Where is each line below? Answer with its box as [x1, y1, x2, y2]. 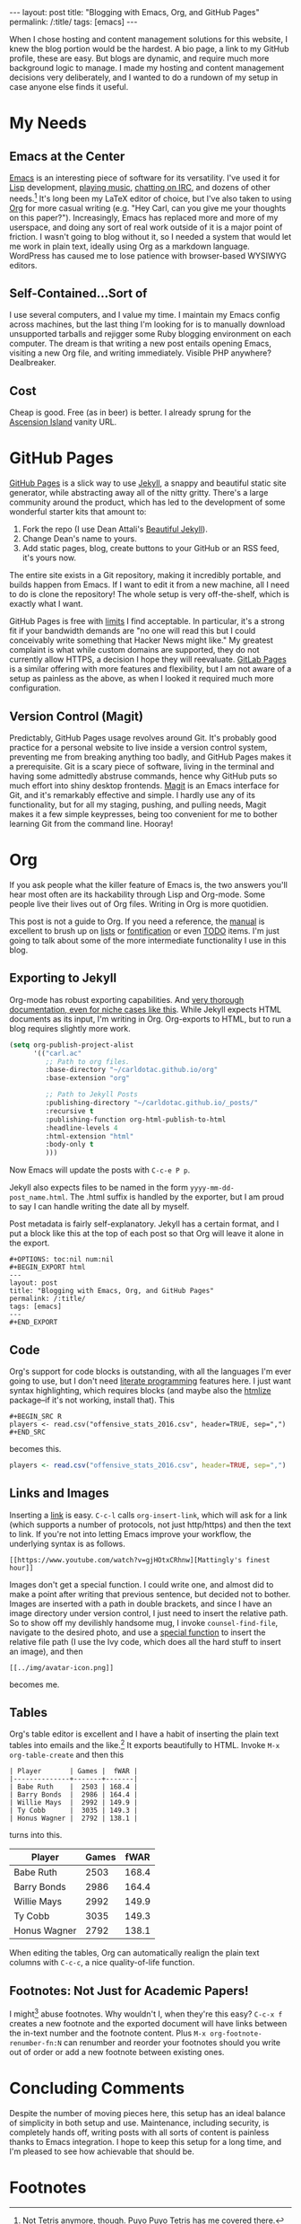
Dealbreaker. [9, 357, 56, 368]
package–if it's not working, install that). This [9, 1394, 175, 1405]
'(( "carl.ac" [32, 1049, 82, 1058]
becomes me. [9, 1679, 60, 1690]
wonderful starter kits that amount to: [9, 506, 147, 517]
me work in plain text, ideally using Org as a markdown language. [9, 241, 251, 251]
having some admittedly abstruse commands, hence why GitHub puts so [9, 770, 278, 782]
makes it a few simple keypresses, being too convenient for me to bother [9, 809, 278, 820]
